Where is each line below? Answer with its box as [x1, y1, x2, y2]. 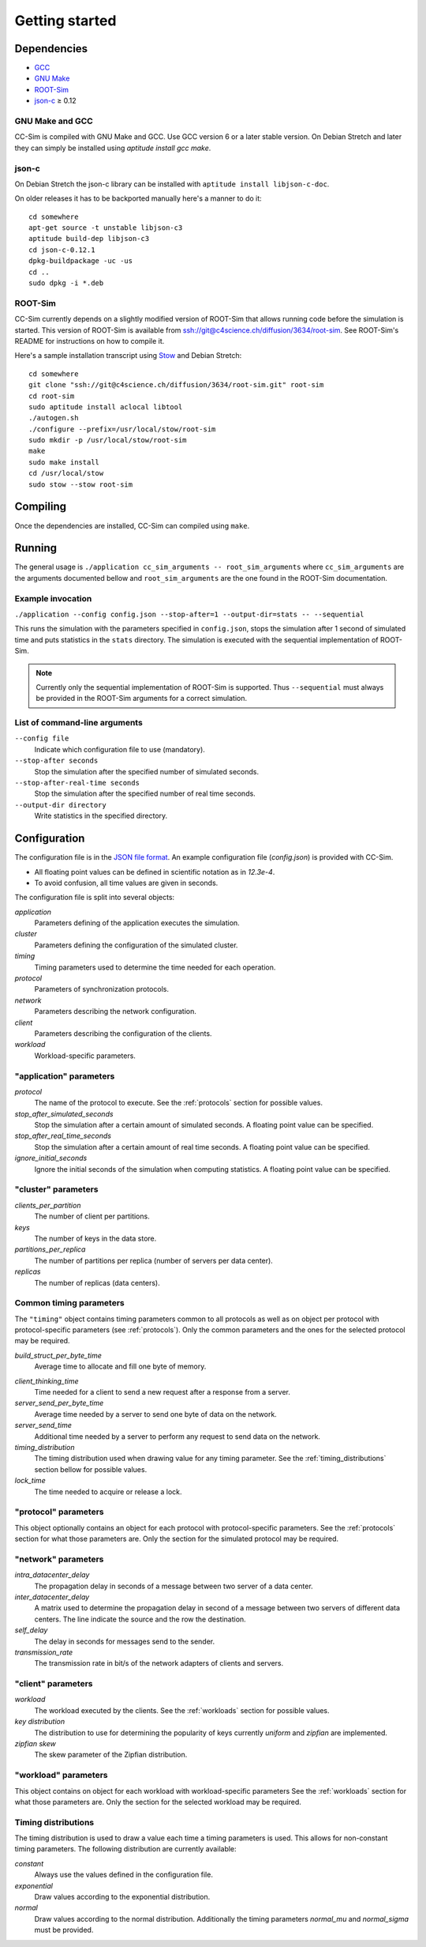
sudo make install [28, 458, 100, 466]
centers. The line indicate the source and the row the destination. [34, 1614, 246, 1624]
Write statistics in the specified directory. [34, 811, 168, 821]
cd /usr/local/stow [28, 469, 104, 478]
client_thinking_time [14, 1376, 79, 1386]
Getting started [14, 12, 117, 29]
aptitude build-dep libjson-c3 [28, 234, 150, 243]
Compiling [14, 500, 67, 514]
